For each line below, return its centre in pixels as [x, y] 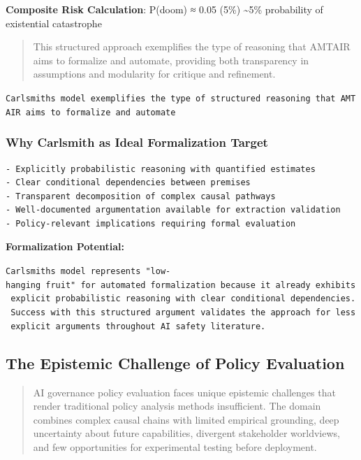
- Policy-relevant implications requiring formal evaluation [151, 223]
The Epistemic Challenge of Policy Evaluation [175, 362]
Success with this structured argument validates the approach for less [183, 313]
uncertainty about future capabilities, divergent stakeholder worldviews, [186, 433]
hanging [23, 285]
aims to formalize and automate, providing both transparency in [171, 60]
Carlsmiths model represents [73, 272]
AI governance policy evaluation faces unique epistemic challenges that [184, 392]
